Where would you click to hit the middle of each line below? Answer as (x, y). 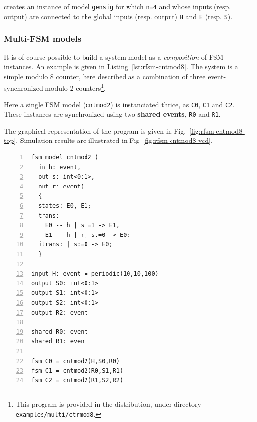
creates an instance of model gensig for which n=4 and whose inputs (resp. (118, 6)
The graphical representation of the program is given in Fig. (95, 130)
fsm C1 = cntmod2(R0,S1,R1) (77, 371)
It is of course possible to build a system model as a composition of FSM (114, 57)
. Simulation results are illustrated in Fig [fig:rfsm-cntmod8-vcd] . (114, 140)
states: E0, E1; (65, 206)
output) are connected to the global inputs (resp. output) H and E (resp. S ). (118, 16)
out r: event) (61, 186)
